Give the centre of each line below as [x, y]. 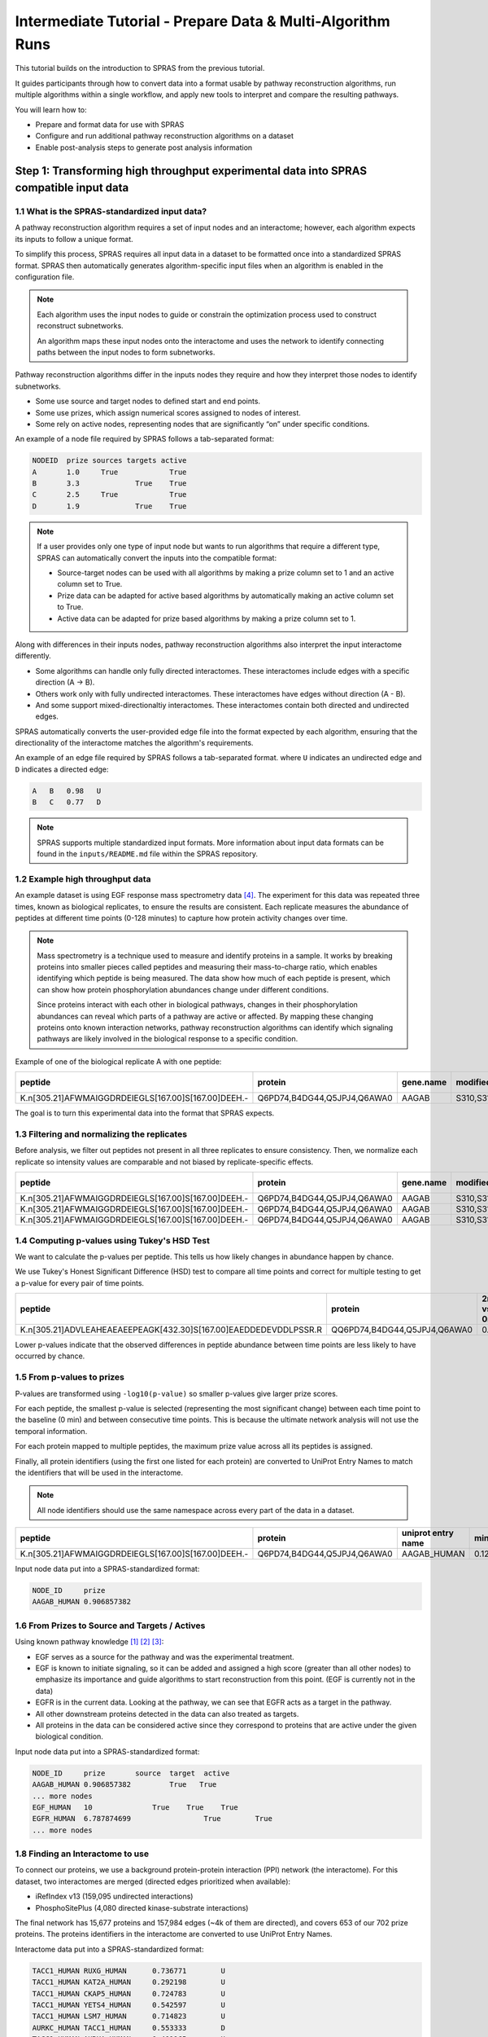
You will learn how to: [51, 109]
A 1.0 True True [109, 472]
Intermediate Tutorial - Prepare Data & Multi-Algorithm [203, 21]
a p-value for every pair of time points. [80, 1282]
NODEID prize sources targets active [109, 461]
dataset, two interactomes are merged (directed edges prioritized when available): [153, 1881]
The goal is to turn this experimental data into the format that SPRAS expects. [145, 1113]
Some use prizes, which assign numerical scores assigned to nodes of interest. [168, 412]
